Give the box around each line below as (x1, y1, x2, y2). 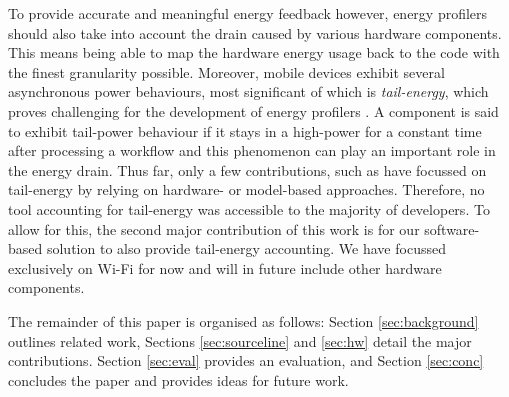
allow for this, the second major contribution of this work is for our (8, 218, 420, 239)
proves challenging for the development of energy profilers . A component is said (8, 100, 499, 121)
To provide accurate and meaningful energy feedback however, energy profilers (8, 3, 488, 23)
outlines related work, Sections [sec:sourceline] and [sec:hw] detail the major (8, 330, 472, 351)
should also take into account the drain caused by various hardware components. (8, 22, 502, 43)
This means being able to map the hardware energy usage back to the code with (8, 42, 500, 63)
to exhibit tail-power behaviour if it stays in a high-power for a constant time (8, 120, 482, 141)
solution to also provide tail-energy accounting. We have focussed (46, 238, 446, 259)
